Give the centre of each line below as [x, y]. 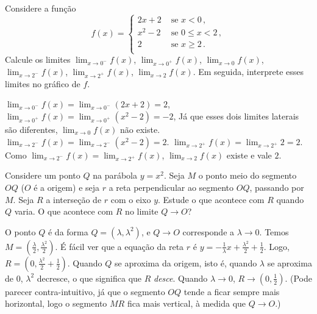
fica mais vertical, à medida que [187, 303]
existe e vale [249, 155]
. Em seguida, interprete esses [248, 72]
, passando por [277, 187]
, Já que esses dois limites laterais [236, 116]
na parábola [115, 175]
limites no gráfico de [43, 83]
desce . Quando [181, 278]
